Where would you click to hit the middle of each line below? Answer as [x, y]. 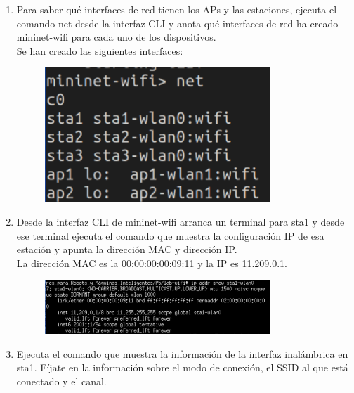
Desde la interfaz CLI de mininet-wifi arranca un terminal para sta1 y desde [181, 222]
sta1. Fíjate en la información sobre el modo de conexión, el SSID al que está [182, 367]
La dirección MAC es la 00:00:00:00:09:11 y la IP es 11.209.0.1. [152, 263]
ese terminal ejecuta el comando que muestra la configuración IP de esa [170, 235]
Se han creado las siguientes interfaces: [100, 50]
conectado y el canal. [61, 381]
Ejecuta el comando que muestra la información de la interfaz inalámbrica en [182, 353]
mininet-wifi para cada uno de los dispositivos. [116, 37]
